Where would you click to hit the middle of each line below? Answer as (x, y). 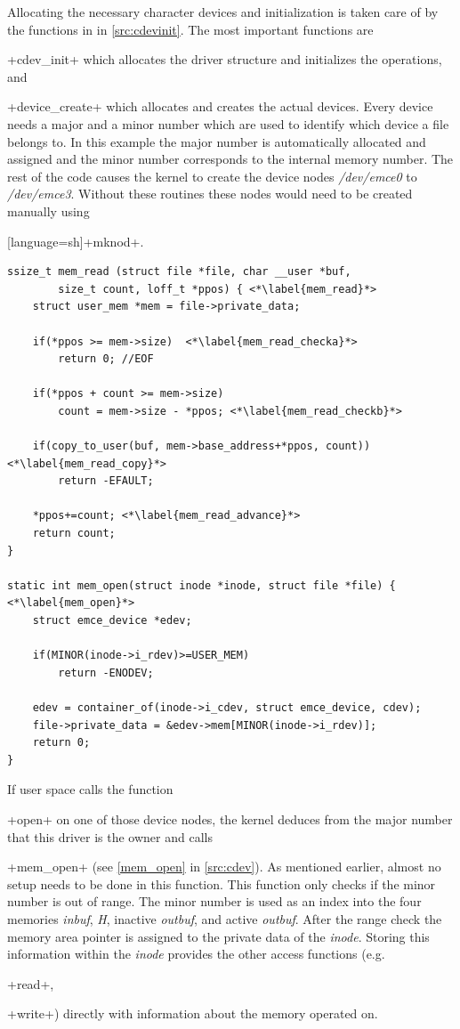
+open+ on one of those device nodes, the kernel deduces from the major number (230, 818)
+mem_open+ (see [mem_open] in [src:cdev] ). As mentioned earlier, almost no (224, 867)
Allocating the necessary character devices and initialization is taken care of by (223, 12)
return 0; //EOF (106, 359)
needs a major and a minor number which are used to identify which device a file (228, 123)
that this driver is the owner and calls (110, 836)
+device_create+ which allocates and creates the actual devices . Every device (220, 106)
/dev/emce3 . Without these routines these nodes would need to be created (210, 194)
